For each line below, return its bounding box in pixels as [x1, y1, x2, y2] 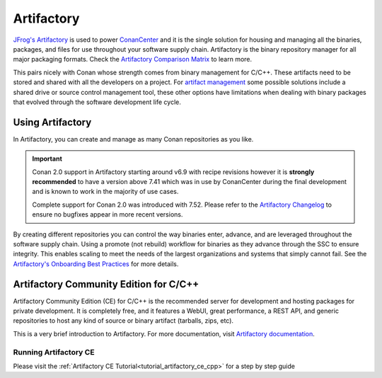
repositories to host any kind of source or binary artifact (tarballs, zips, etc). [13, 316, 233, 325]
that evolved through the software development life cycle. [13, 98, 182, 106]
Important [32, 154, 63, 163]
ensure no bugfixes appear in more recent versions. [32, 210, 183, 219]
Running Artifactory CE [13, 347, 95, 357]
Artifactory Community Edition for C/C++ [13, 278, 199, 290]
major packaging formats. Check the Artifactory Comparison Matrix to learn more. [13, 55, 253, 64]
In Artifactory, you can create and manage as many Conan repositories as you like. [13, 134, 254, 143]
